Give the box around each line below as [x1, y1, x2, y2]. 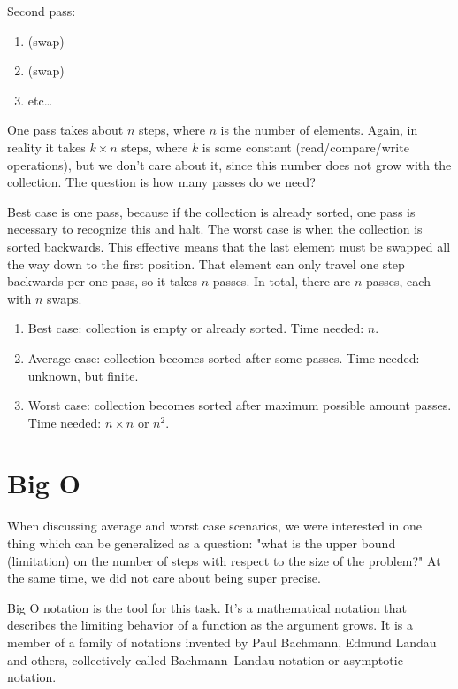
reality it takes [7, 137, 86, 156]
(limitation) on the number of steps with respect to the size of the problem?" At [7, 551, 441, 569]
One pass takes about [7, 120, 124, 139]
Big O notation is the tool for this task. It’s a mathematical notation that [7, 598, 408, 616]
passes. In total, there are [212, 272, 351, 290]
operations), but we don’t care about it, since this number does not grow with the [7, 155, 452, 174]
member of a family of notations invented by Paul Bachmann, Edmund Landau [7, 632, 437, 651]
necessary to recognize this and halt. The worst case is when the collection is [7, 220, 423, 238]
